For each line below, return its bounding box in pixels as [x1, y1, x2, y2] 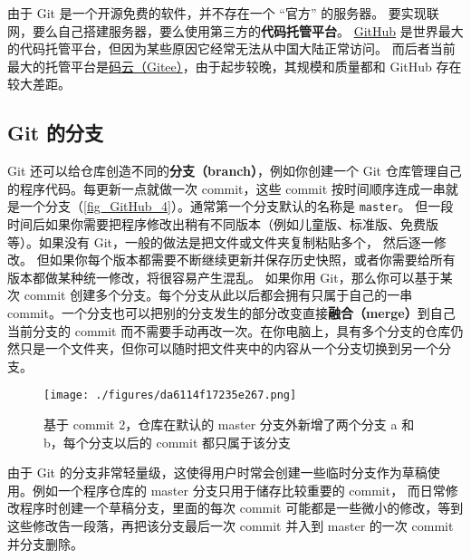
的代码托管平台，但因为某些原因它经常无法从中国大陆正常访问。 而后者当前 [7, 39, 456, 58]
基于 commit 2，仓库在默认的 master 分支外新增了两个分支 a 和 [43, 415, 415, 434]
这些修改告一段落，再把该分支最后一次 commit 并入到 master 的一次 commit [7, 516, 454, 535]
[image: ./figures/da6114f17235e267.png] [43, 389, 297, 402]
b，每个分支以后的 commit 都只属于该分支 [43, 432, 291, 451]
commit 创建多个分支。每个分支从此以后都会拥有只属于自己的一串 [24, 285, 413, 304]
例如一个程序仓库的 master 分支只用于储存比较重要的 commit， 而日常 [32, 480, 446, 499]
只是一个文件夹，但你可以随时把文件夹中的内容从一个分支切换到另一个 [19, 339, 438, 358]
